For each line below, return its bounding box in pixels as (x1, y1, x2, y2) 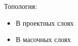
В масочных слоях (15, 34, 71, 45)
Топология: (4, 1, 37, 11)
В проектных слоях (15, 17, 74, 28)
